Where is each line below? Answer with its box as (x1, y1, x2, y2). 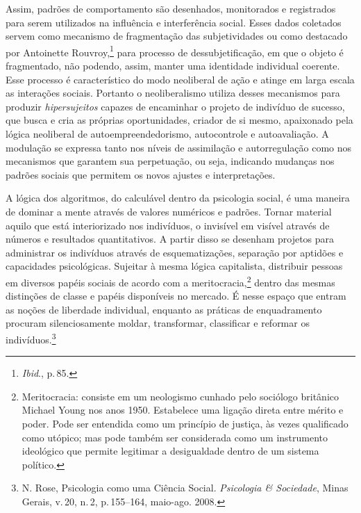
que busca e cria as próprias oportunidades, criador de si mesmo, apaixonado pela (6, 113, 353, 127)
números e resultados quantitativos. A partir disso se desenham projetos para (6, 231, 335, 246)
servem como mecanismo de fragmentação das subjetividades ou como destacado (6, 28, 348, 43)
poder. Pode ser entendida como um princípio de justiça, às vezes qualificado (22, 416, 349, 430)
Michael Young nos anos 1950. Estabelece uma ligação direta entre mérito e (22, 402, 344, 417)
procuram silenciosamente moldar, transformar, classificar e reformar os (6, 316, 310, 330)
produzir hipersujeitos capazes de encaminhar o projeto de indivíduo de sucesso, (6, 99, 345, 113)
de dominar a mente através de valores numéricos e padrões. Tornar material (6, 204, 332, 218)
